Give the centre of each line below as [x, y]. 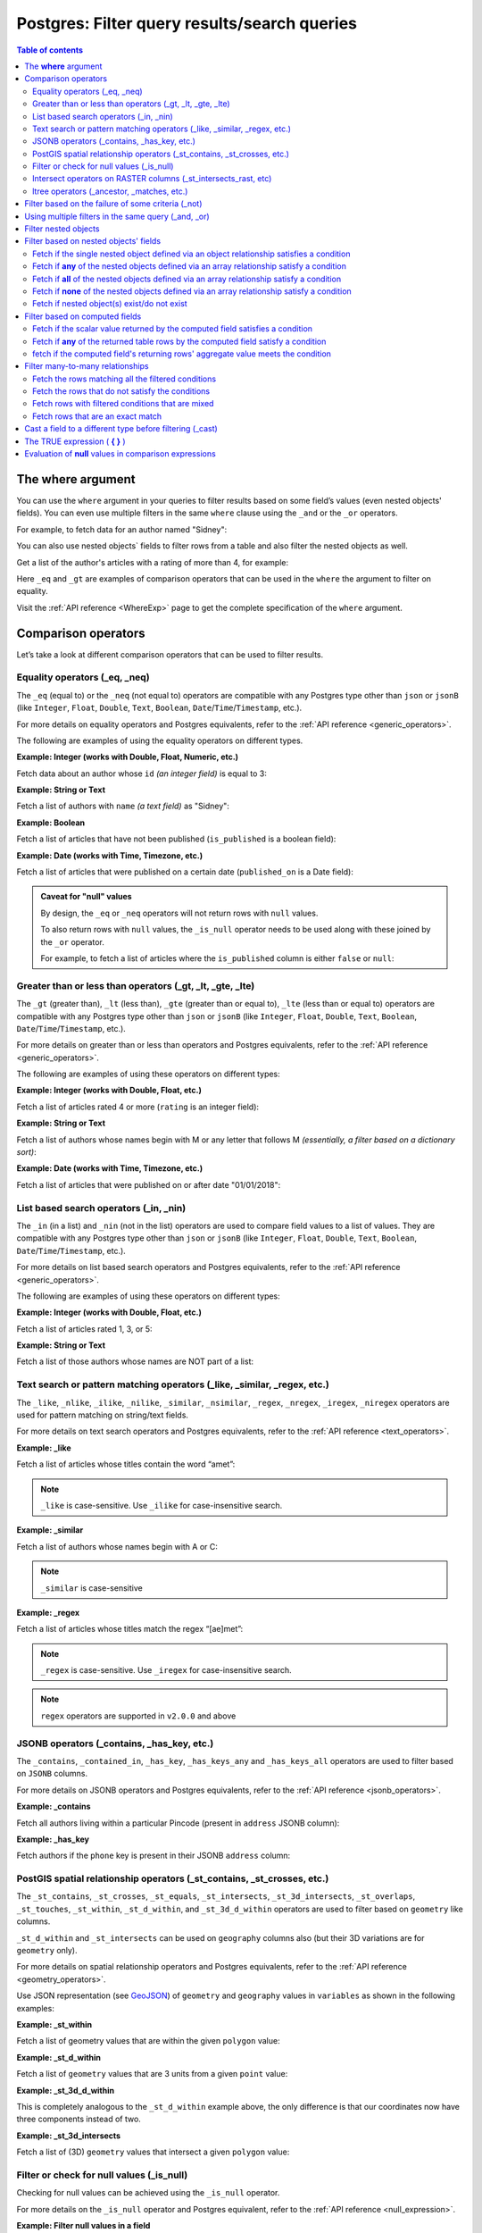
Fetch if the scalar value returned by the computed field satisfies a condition [172, 329]
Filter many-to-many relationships [87, 366]
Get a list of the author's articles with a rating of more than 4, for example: [153, 562]
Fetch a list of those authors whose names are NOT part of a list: [135, 1361]
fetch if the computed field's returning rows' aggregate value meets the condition [182, 354]
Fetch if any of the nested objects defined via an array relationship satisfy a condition [190, 266]
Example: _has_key [53, 1839]
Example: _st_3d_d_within [66, 2090]
